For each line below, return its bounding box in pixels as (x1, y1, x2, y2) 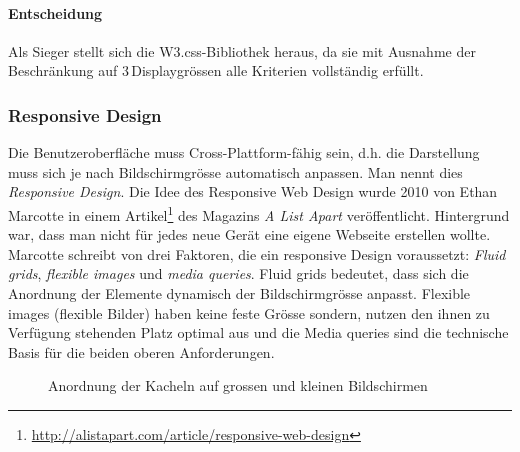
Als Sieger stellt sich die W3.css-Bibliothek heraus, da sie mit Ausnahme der (8, 40, 476, 61)
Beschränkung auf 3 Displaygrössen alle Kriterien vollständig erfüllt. (8, 60, 424, 81)
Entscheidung (8, 2, 103, 23)
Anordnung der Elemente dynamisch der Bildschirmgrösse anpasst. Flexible (8, 283, 471, 304)
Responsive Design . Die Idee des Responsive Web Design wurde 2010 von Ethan (8, 181, 498, 202)
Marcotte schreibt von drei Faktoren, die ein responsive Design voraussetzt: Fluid (8, 243, 506, 264)
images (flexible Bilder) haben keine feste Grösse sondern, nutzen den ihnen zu (8, 302, 490, 323)
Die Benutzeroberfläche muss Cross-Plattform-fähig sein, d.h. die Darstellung (8, 142, 480, 163)
